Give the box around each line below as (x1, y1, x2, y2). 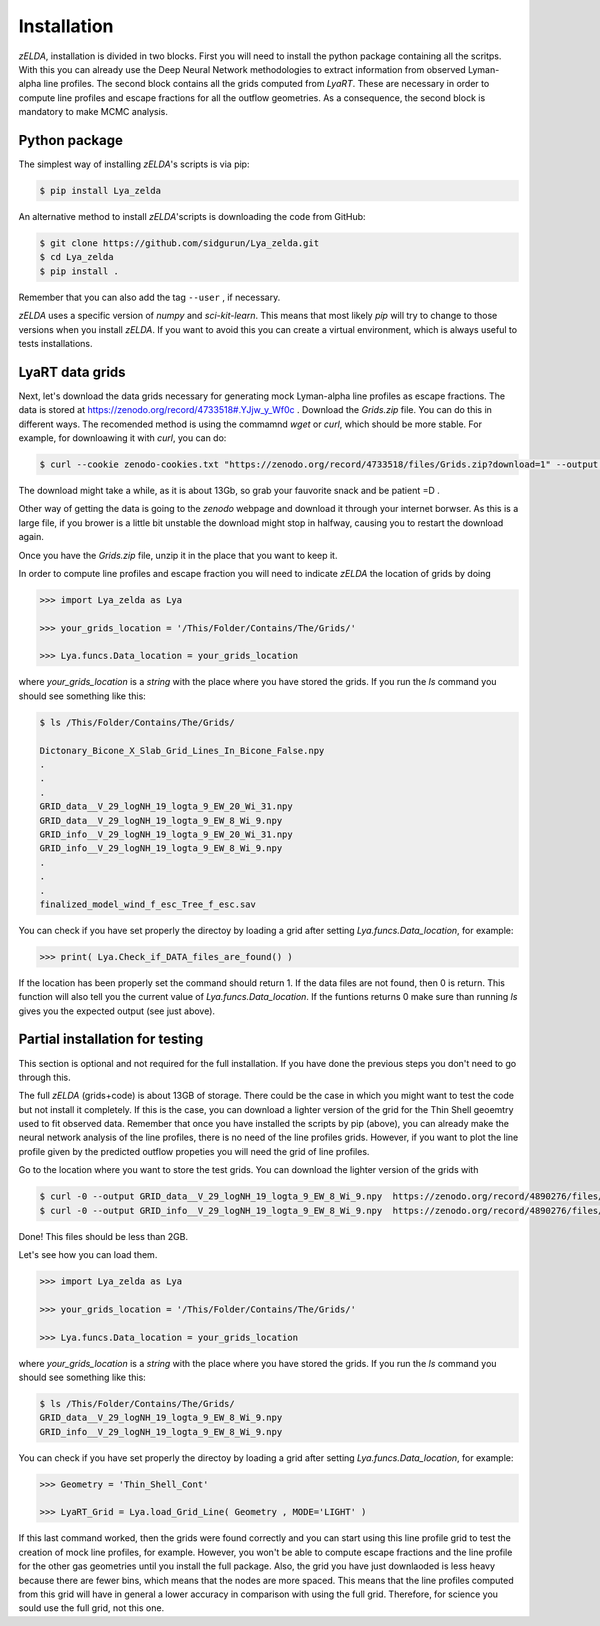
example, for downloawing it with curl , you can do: (18, 431, 227, 444)
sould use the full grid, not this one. (18, 1602, 165, 1614)
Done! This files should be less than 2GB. (18, 1230, 189, 1242)
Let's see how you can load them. (18, 1249, 158, 1261)
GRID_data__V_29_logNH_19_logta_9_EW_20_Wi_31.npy (39, 801, 294, 812)
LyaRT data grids (18, 363, 126, 380)
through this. (18, 1071, 72, 1083)
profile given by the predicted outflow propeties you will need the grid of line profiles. (18, 1145, 370, 1157)
